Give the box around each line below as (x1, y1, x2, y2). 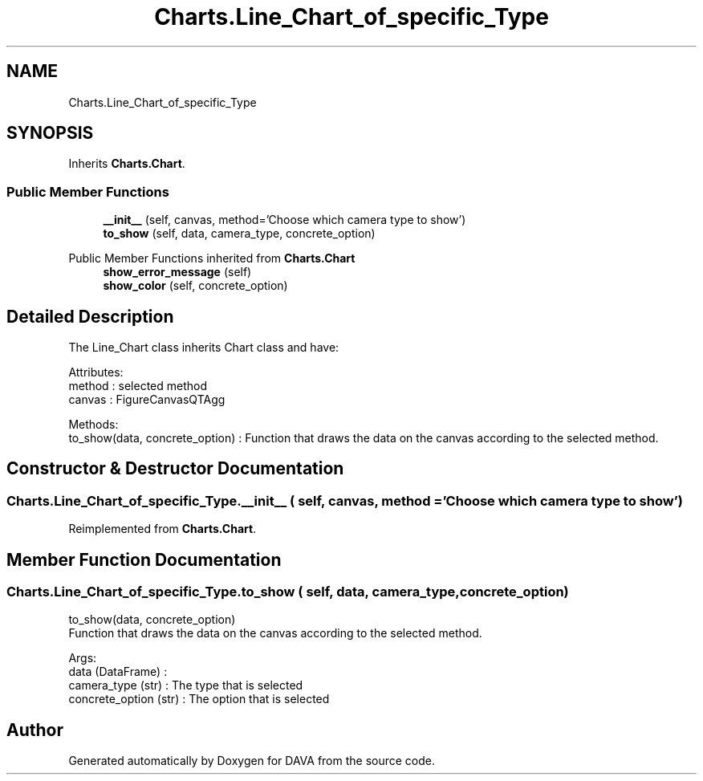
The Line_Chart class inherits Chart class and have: (68, 340, 339, 355)
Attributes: (68, 365, 124, 380)
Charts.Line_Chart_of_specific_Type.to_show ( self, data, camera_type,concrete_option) (6, 584, 569, 600)
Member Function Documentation (6, 549, 282, 570)
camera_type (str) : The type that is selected (68, 678, 303, 693)
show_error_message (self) (103, 265, 252, 279)
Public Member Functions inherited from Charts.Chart (68, 251, 356, 266)
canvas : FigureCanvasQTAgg (68, 393, 226, 407)
